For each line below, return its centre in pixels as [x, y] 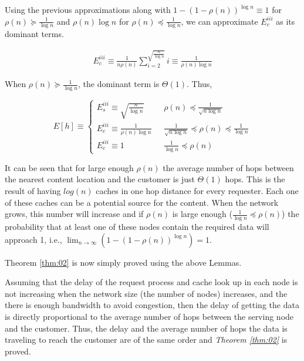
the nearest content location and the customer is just [100, 179]
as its [286, 21]
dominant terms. [34, 34]
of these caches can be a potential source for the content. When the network [142, 202]
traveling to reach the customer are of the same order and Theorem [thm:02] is [146, 340]
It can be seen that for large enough [69, 167]
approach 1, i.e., [33, 239]
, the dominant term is [119, 84]
